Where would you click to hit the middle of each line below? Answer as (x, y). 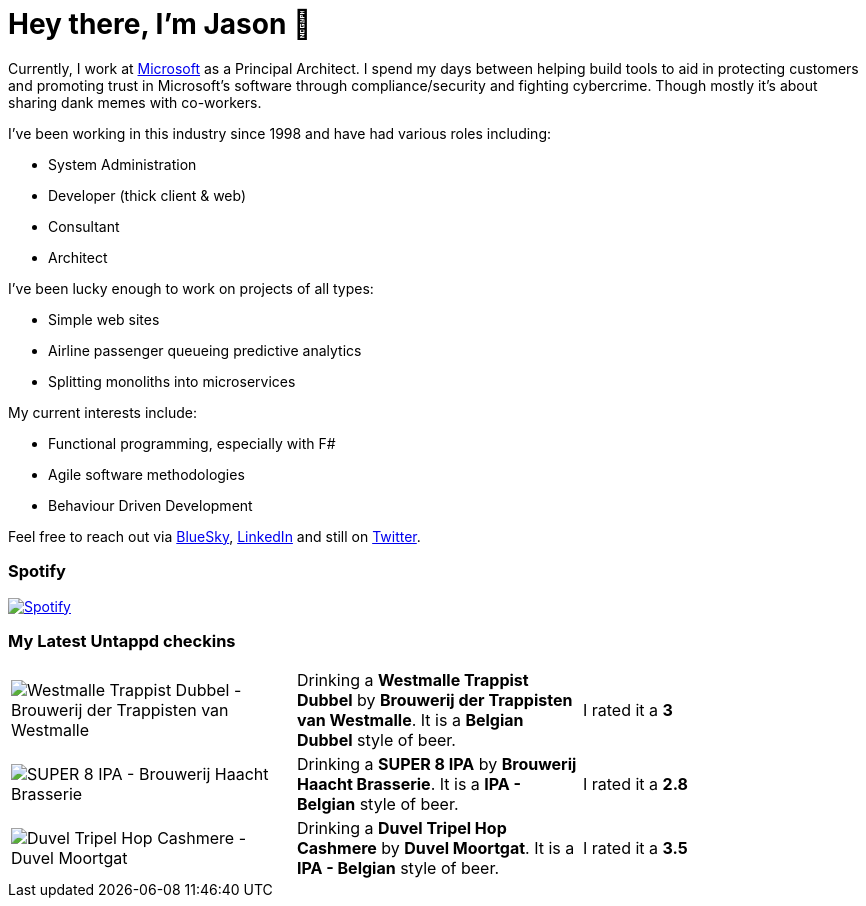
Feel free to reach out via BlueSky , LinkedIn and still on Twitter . (214, 536)
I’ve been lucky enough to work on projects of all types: (191, 288)
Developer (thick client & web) (147, 195)
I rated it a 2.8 (635, 784)
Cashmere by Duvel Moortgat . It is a (435, 848)
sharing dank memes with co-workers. (135, 102)
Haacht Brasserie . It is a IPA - (409, 784)
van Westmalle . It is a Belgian (410, 720)
